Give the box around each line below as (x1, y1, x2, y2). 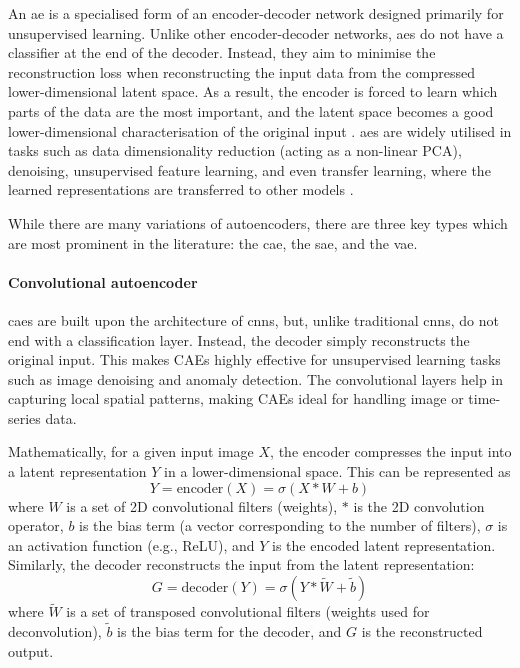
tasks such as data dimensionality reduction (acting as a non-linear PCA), (8, 140, 462, 161)
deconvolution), (8, 621, 102, 642)
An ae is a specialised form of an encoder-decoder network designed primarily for (8, 3, 504, 23)
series (8, 407, 41, 428)
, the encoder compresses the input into (270, 441, 512, 462)
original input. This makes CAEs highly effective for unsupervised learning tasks (8, 349, 501, 370)
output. (8, 640, 54, 661)
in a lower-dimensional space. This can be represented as (164, 461, 511, 482)
